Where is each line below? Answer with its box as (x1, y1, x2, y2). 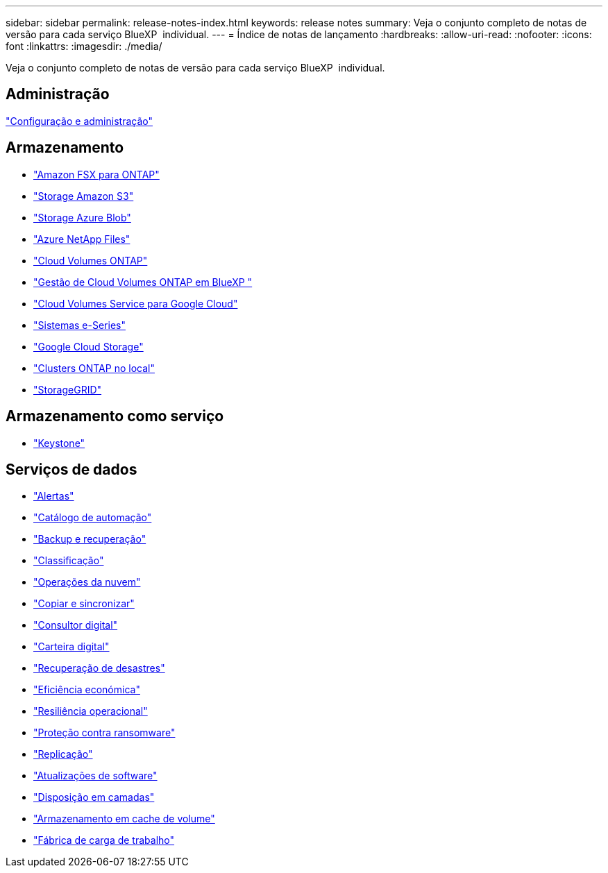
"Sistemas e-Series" (33, 319, 126, 331)
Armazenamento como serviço (6, 407, 224, 425)
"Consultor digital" (33, 619, 118, 632)
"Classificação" (33, 554, 104, 567)
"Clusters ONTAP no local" (33, 362, 155, 374)
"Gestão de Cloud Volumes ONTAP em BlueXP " (33, 276, 253, 288)
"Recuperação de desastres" (33, 662, 165, 675)
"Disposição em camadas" (33, 791, 155, 804)
